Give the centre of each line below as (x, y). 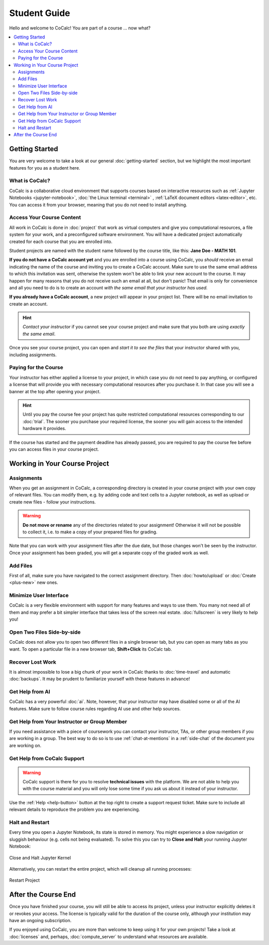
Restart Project (24, 880)
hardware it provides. (45, 429)
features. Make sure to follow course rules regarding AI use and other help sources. (95, 709)
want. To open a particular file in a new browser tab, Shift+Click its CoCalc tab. (91, 649)
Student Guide (40, 13)
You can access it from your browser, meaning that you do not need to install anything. (98, 205)
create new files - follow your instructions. (53, 502)
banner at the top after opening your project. (55, 391)
